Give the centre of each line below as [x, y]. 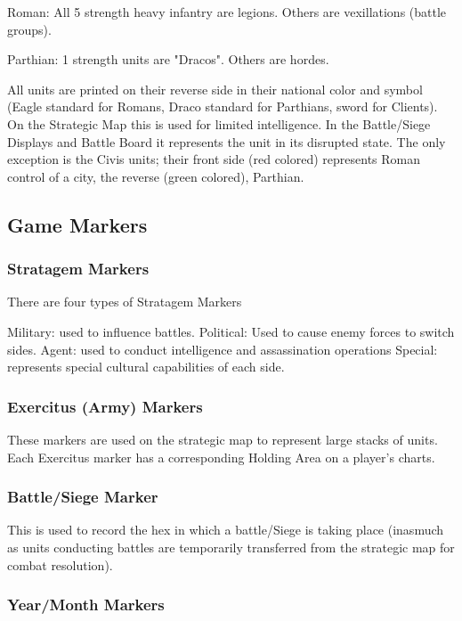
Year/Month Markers [86, 605]
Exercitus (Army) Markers [105, 406]
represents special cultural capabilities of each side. [146, 367]
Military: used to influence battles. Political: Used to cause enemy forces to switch [231, 331]
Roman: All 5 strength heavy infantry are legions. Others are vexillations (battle [227, 12]
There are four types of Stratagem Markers [125, 302]
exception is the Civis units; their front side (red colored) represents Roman [214, 159]
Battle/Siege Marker [83, 497]
